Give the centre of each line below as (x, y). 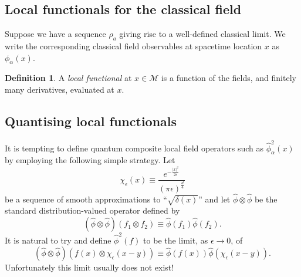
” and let (214, 199)
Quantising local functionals (91, 121)
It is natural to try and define (58, 240)
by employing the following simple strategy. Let (90, 160)
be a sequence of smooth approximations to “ (86, 199)
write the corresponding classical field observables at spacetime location (133, 46)
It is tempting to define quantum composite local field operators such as (134, 148)
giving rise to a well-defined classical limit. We (202, 34)
